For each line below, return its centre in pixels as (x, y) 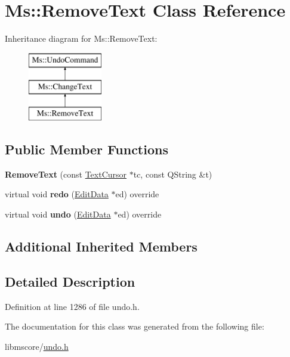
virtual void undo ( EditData (58, 214)
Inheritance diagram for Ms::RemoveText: (81, 38)
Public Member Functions (87, 149)
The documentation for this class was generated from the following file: (135, 326)
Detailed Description (70, 281)
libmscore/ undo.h (37, 346)
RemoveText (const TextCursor (66, 174)
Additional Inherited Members (101, 246)
